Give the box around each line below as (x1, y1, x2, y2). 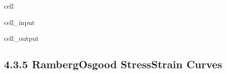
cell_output (4, 33, 39, 43)
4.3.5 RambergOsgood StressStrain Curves (4, 57, 222, 72)
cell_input (4, 17, 35, 27)
